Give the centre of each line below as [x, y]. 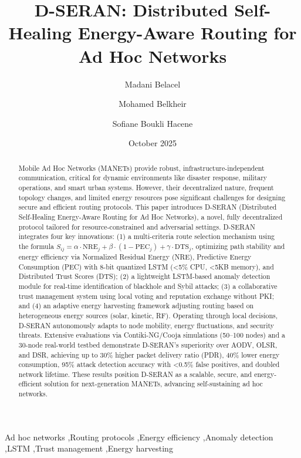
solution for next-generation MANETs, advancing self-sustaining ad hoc [153, 384]
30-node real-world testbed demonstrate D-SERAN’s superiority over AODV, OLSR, [148, 344]
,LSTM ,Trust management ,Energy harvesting [89, 448]
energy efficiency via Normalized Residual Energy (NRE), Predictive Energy [135, 256]
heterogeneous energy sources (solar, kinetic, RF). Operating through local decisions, [148, 315]
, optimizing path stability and [238, 246]
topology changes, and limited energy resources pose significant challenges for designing [152, 197]
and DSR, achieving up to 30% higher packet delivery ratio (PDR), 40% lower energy [149, 354]
